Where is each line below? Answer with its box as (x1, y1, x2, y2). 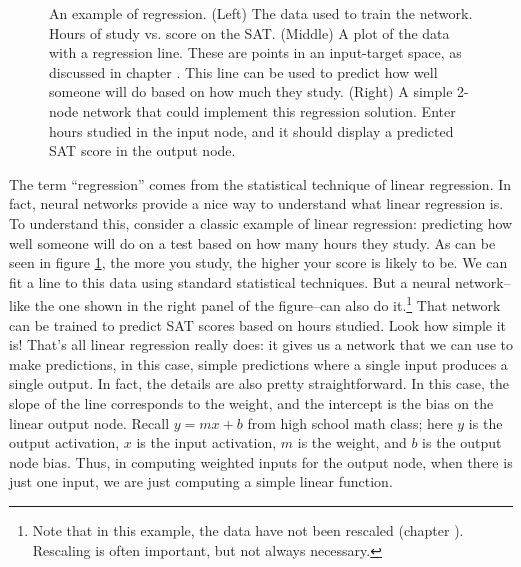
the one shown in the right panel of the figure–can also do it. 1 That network (34, 292, 501, 315)
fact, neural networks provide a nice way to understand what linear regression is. (9, 193, 504, 214)
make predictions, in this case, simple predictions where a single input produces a (9, 353, 508, 374)
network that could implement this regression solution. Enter (82, 100, 456, 121)
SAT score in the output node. (49, 140, 236, 161)
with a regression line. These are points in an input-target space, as (49, 42, 462, 63)
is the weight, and (297, 432, 407, 453)
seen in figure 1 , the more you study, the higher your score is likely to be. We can (9, 252, 508, 273)
